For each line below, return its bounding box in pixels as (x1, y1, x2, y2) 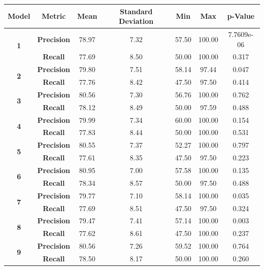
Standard (120, 6, 153, 16)
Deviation (119, 16, 154, 26)
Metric (42, 11, 66, 21)
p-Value (227, 11, 255, 21)
